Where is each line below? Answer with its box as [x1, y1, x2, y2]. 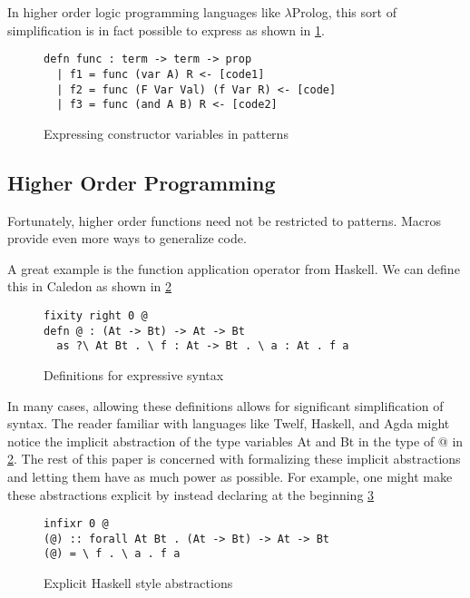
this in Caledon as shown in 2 [7, 277, 172, 296]
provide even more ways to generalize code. [7, 229, 247, 248]
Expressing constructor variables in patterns [44, 123, 289, 142]
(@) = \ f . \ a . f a [44, 547, 181, 561]
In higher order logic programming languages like [7, 3, 280, 21]
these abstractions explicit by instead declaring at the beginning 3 [7, 485, 375, 504]
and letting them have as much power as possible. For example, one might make [7, 466, 453, 485]
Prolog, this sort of [291, 3, 397, 21]
